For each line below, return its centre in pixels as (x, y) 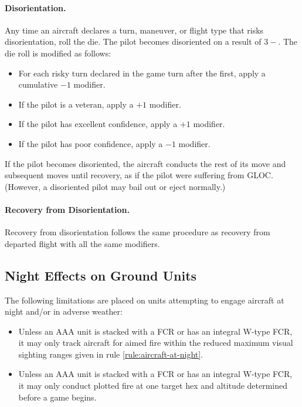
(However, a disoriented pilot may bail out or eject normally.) (115, 186)
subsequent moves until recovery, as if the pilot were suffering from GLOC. (139, 175)
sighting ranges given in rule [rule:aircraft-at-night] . (111, 354)
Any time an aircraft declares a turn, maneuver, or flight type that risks (134, 30)
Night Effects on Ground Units (101, 275)
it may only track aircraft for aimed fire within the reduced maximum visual (156, 343)
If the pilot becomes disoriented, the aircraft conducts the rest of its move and (145, 163)
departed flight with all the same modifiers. (82, 243)
